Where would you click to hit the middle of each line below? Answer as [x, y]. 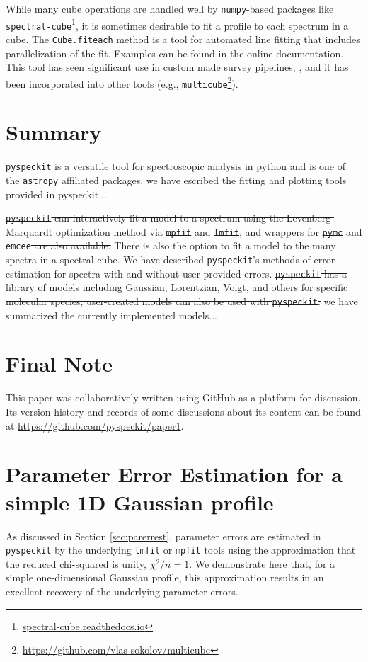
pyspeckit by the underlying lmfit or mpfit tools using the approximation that [181, 550]
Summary [54, 132]
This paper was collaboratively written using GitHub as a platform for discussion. [183, 398]
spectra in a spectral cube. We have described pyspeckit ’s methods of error [171, 259]
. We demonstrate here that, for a [262, 563]
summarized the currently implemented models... [111, 315]
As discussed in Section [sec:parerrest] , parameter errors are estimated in [163, 536]
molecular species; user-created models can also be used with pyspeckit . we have [182, 301]
